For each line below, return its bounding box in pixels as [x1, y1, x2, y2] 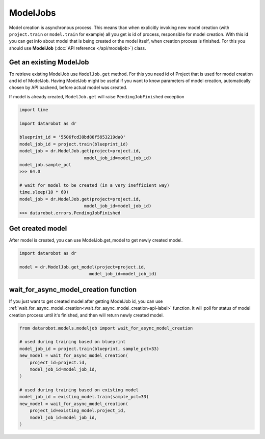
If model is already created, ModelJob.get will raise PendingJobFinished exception [9, 93, 185, 99]
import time [19, 107, 49, 113]
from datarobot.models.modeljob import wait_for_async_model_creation [19, 325, 193, 331]
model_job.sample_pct [19, 162, 72, 167]
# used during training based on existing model [19, 387, 139, 393]
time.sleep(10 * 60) [19, 189, 69, 195]
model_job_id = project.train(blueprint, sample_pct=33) [19, 346, 159, 351]
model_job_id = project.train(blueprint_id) [19, 141, 129, 147]
